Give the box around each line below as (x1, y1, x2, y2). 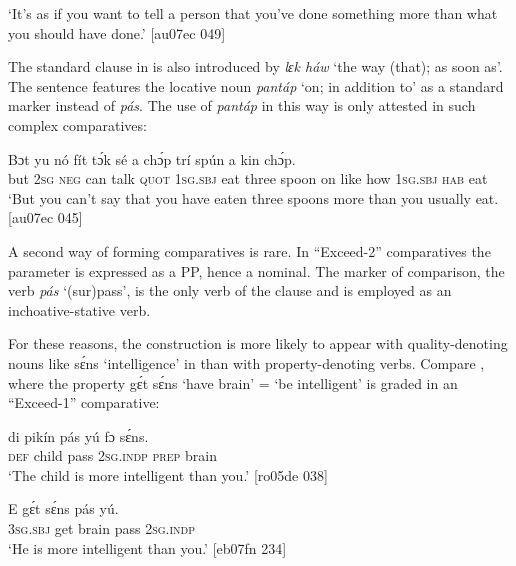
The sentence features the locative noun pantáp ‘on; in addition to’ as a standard (8, 75, 504, 96)
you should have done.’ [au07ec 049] (8, 22, 226, 43)
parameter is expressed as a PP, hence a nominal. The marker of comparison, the (8, 260, 505, 281)
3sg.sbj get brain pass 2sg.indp (8, 518, 196, 539)
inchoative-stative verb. (8, 299, 151, 320)
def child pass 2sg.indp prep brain (8, 445, 217, 466)
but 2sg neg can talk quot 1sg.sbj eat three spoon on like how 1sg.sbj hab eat (8, 168, 488, 189)
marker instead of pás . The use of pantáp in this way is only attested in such (8, 95, 476, 116)
